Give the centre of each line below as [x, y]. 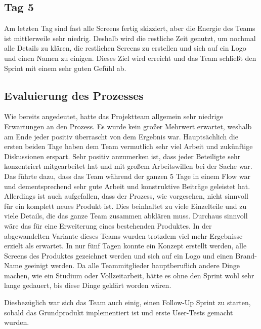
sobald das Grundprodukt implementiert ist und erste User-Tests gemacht [119, 312]
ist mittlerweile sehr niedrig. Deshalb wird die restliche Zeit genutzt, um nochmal [130, 38]
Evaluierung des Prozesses [74, 95]
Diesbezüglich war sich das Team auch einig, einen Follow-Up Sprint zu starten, [127, 302]
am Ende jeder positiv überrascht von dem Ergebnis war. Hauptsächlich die [121, 136]
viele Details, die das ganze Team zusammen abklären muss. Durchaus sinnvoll [126, 216]
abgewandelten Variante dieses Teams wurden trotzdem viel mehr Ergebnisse [123, 235]
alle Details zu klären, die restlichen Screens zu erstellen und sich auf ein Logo [125, 48]
